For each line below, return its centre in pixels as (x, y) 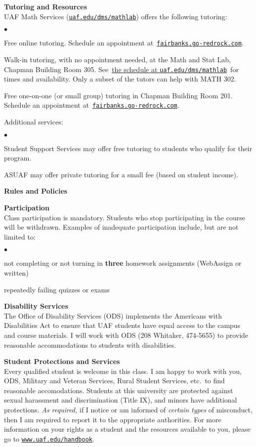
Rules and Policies (36, 191)
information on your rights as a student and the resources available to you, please (127, 429)
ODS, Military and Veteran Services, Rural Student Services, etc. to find (114, 381)
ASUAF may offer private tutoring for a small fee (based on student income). (121, 174)
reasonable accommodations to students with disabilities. (90, 345)
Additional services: (34, 122)
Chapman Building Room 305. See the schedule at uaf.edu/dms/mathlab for (121, 69)
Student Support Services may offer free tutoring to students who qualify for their (128, 148)
